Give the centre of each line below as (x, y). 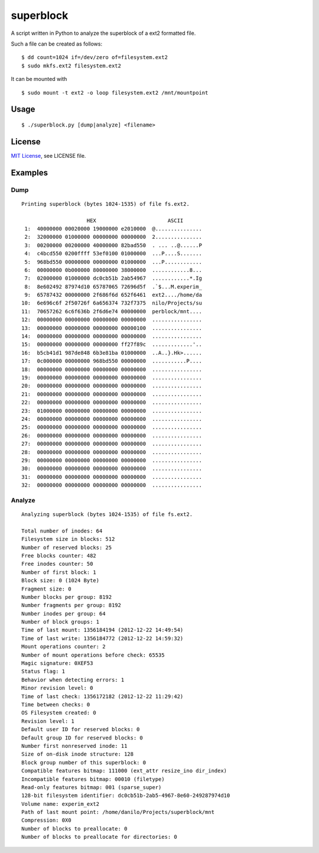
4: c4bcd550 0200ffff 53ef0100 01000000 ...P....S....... (113, 254)
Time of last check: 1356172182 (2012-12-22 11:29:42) (102, 696)
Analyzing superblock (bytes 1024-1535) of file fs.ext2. (107, 515)
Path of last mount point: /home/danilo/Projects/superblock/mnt (118, 812)
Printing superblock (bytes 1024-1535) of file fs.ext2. (106, 204)
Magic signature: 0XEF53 (57, 663)
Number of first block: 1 (59, 572)
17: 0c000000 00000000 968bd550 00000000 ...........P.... (112, 361)
